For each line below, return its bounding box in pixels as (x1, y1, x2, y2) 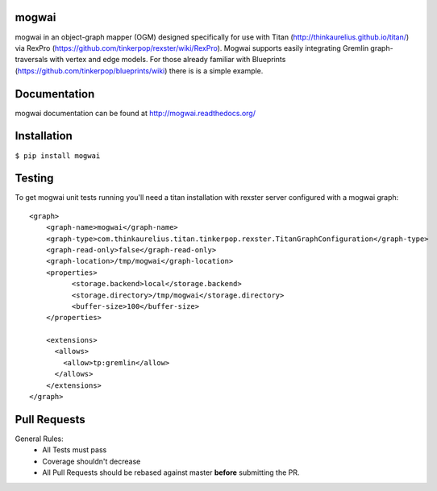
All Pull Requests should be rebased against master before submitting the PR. (42, 468, 300, 477)
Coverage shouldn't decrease (42, 456, 141, 466)
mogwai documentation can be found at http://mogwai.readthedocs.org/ (15, 108, 256, 118)
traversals (15, 55, 48, 64)
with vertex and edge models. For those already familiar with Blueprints (49, 55, 286, 64)
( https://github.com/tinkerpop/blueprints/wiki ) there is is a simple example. (15, 65, 264, 76)
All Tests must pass (42, 445, 107, 455)
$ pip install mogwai (15, 151, 101, 160)
